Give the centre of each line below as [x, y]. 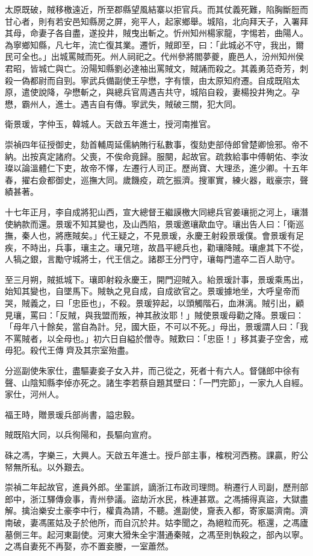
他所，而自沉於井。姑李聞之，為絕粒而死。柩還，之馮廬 [198, 522]
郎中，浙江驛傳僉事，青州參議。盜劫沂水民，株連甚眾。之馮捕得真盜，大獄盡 [156, 498]
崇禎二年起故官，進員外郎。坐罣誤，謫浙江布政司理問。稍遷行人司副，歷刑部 [156, 487]
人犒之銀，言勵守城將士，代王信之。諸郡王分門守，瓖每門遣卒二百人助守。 [152, 259]
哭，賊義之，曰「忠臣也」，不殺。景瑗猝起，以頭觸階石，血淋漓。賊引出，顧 [154, 303]
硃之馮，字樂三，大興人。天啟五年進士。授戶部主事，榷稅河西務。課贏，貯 [152, 455]
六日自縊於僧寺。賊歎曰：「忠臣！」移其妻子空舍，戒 [205, 338]
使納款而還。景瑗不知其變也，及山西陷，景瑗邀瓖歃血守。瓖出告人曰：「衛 [150, 223]
